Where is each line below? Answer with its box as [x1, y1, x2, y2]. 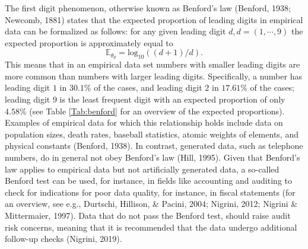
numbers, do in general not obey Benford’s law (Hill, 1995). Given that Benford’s [5, 151, 300, 163]
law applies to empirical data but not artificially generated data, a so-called [5, 162, 280, 175]
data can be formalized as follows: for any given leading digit [5, 25, 226, 37]
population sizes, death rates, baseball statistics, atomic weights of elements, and [5, 127, 299, 140]
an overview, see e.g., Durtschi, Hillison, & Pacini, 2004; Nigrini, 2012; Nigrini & [5, 197, 298, 210]
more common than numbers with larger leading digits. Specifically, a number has [5, 69, 302, 82]
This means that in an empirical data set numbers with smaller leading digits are [5, 58, 300, 71]
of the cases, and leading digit [94, 81, 202, 94]
